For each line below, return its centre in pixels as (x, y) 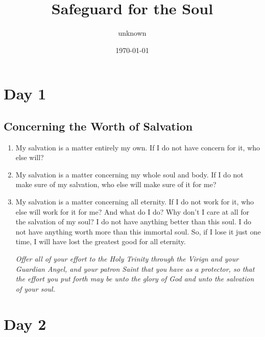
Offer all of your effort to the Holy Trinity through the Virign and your (127, 259)
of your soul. (35, 288)
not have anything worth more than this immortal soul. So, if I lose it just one (138, 231)
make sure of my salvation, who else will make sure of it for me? (116, 184)
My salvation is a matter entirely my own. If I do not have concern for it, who (138, 147)
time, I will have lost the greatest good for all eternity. (101, 241)
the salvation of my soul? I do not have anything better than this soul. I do (133, 222)
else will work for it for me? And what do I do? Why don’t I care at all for (132, 211)
